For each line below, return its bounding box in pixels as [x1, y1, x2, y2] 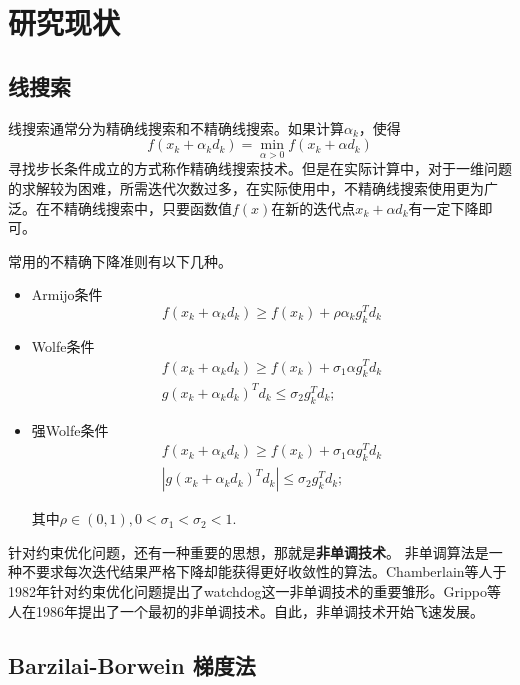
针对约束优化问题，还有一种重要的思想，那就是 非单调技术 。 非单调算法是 [8, 541, 489, 562]
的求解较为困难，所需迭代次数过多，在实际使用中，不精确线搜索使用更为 [8, 177, 484, 198]
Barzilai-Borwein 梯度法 [8, 649, 256, 680]
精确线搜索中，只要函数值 [63, 197, 232, 218]
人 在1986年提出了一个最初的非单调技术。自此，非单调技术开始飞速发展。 [8, 600, 484, 621]
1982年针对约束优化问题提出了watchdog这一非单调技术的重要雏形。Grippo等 [8, 580, 501, 601]
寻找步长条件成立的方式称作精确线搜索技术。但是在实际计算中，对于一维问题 [8, 158, 512, 179]
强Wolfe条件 [31, 419, 109, 440]
